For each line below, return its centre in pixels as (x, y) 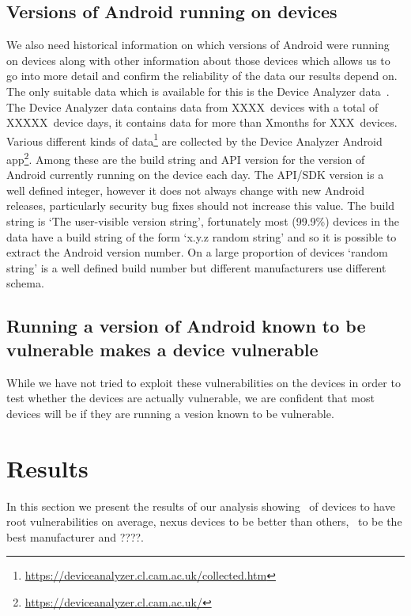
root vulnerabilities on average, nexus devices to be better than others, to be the (204, 521)
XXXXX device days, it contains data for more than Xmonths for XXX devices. (202, 122)
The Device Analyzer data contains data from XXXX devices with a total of (192, 106)
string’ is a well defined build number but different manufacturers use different (196, 267)
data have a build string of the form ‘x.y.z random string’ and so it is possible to (202, 236)
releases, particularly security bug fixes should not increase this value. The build (201, 205)
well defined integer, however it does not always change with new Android (185, 190)
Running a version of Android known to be (186, 326)
